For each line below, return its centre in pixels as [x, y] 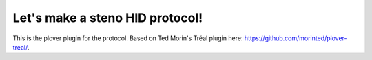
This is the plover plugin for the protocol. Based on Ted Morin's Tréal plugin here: [128, 38]
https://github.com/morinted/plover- [296, 38]
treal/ [20, 47]
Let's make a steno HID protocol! [108, 18]
